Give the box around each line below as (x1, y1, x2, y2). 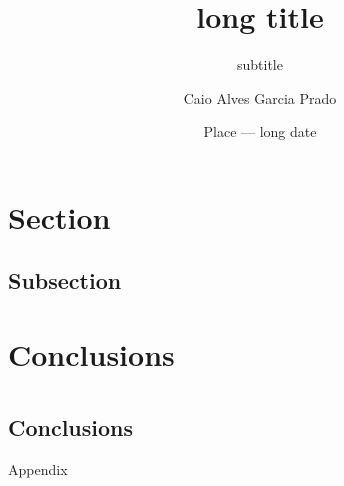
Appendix (8, 459, 68, 480)
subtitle (237, 54, 283, 75)
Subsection (8, 265, 122, 296)
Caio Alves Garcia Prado (183, 87, 337, 108)
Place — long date (203, 121, 317, 142)
